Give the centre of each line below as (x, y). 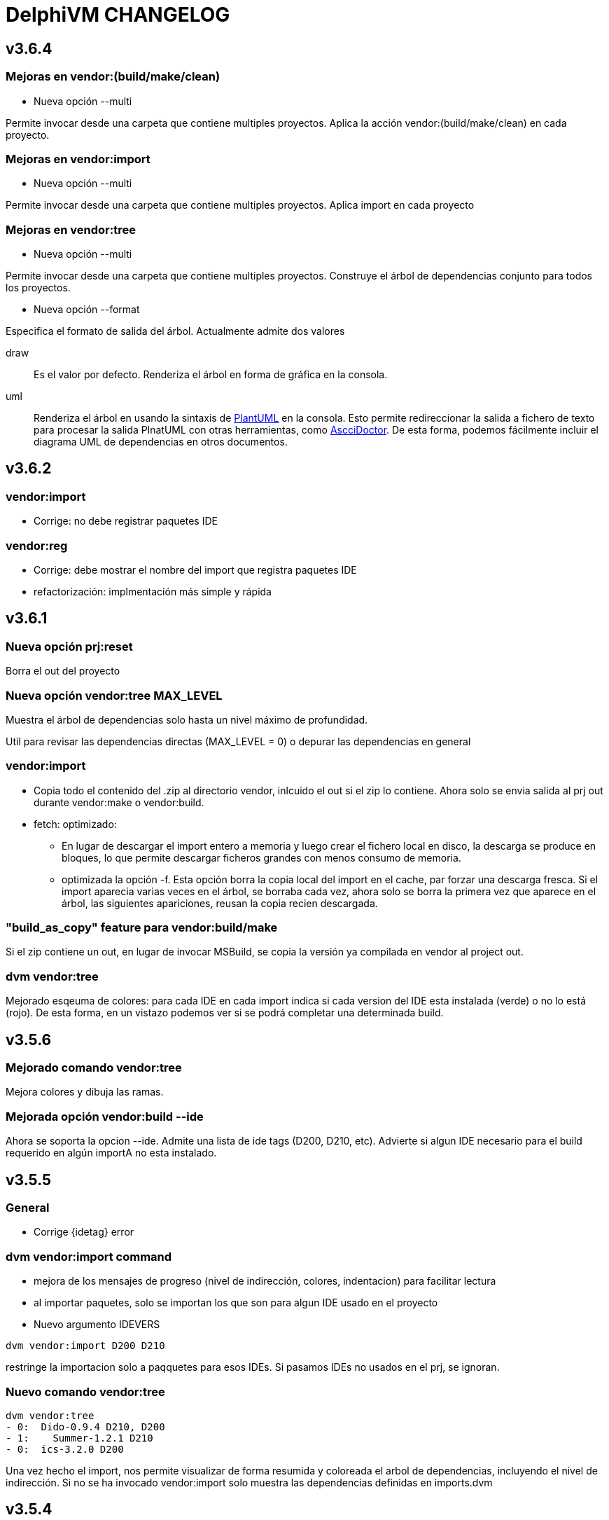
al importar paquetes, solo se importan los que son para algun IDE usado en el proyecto (236, 1303)
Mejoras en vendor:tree (71, 229)
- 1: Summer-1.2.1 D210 (79, 1438)
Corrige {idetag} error (84, 1232)
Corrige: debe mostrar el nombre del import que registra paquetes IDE (195, 570)
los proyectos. (38, 288)
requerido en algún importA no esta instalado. (111, 1153)
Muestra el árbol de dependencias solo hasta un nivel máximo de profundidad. (187, 719)
